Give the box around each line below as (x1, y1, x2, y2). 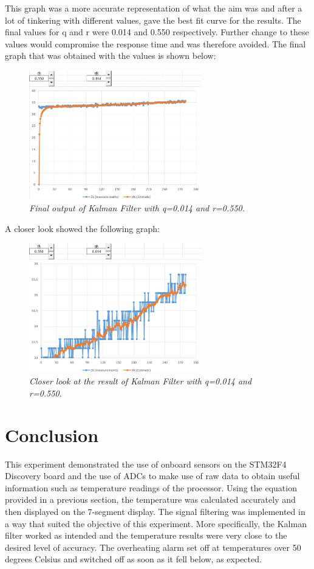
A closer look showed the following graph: (5, 222, 160, 234)
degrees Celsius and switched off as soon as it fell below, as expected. (5, 553, 262, 565)
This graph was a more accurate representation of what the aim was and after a (5, 2, 302, 14)
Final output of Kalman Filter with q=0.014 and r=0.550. (29, 202, 245, 214)
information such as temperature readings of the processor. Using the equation (5, 481, 297, 494)
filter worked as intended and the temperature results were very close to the (5, 529, 287, 542)
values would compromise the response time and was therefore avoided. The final (5, 37, 306, 50)
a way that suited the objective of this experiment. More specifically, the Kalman (5, 517, 307, 530)
